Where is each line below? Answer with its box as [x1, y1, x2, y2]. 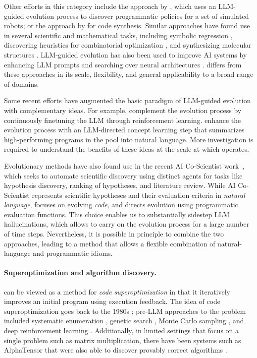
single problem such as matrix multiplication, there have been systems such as [4, 335, 241, 345]
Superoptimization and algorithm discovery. [4, 267, 156, 278]
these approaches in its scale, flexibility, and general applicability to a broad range [4, 69, 254, 79]
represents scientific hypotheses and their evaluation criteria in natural [32, 189, 245, 200]
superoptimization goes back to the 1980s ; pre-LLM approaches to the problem [4, 305, 246, 316]
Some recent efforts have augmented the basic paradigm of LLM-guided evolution [4, 95, 251, 106]
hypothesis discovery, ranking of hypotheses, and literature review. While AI [4, 180, 236, 190]
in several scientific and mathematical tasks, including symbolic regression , [4, 30, 233, 40]
